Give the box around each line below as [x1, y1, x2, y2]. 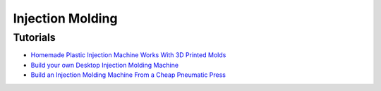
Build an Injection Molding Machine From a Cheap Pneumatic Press [30, 71, 226, 79]
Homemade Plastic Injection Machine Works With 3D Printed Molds [30, 51, 226, 59]
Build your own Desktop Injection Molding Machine [30, 61, 179, 69]
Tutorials [13, 31, 56, 44]
